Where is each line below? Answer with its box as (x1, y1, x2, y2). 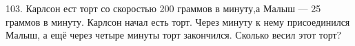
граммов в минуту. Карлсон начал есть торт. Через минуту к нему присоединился (6, 14, 350, 28)
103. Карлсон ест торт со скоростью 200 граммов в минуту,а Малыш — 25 (6, 1, 321, 15)
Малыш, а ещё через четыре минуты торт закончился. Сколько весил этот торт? (6, 28, 342, 42)
